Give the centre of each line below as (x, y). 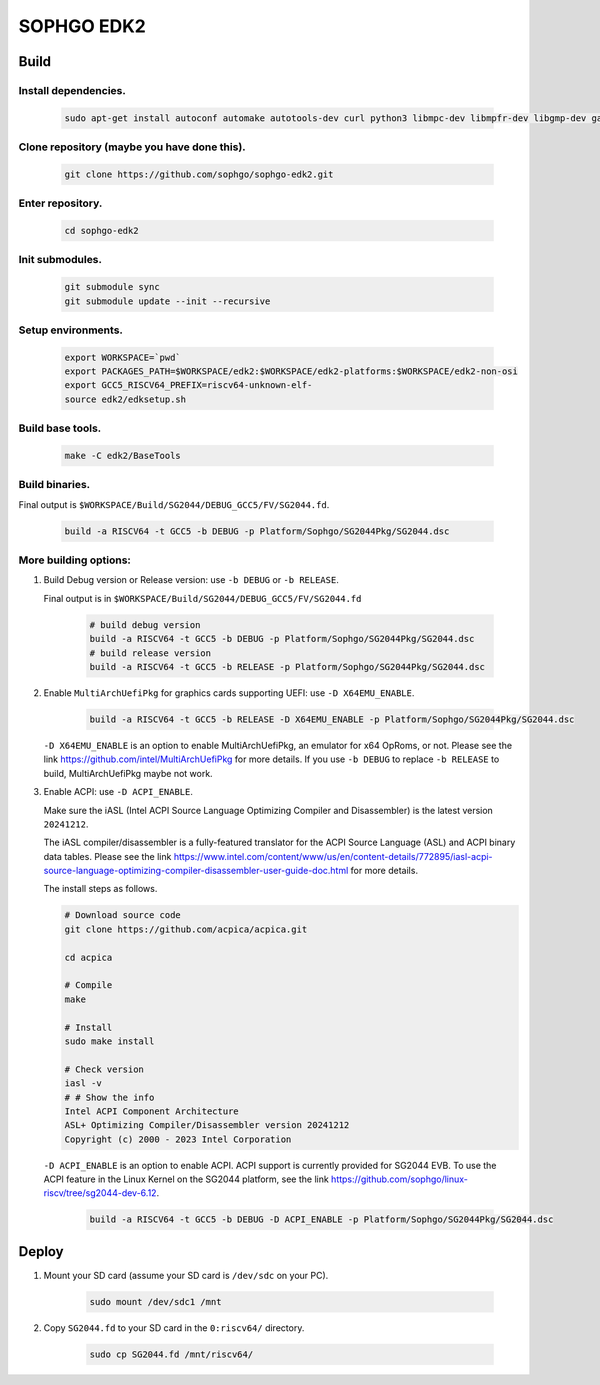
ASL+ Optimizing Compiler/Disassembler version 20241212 (207, 1125)
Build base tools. (60, 428)
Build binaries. (54, 485)
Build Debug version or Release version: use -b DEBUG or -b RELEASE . (191, 580)
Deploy (41, 1251)
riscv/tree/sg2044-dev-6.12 (100, 1193)
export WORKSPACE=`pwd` (123, 357)
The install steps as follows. (100, 889)
